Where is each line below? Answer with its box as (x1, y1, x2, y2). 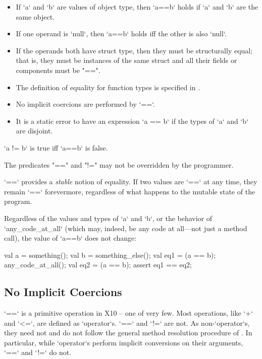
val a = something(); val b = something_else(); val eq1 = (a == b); (4, 249, 216, 260)
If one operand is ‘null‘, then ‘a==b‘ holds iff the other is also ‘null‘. (16, 28, 227, 39)
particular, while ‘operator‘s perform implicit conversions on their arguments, (4, 337, 243, 347)
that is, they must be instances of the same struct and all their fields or (16, 55, 237, 65)
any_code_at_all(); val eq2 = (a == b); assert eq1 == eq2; (4, 259, 192, 270)
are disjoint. (16, 125, 53, 136)
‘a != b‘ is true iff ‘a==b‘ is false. (4, 142, 108, 153)
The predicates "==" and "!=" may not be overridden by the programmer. (4, 159, 234, 170)
